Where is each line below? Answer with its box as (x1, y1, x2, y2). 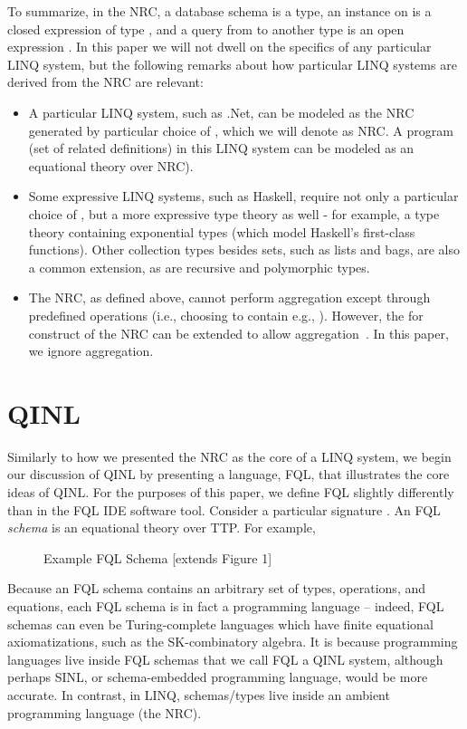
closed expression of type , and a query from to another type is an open (7, 19, 405, 38)
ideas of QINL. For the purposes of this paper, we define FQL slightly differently (7, 483, 454, 501)
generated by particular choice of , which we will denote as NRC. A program (28, 120, 453, 139)
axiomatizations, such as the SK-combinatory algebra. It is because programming (7, 632, 458, 651)
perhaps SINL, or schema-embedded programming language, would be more (7, 667, 428, 686)
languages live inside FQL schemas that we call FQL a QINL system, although (7, 649, 443, 668)
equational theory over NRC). (28, 156, 194, 175)
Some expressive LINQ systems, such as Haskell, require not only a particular (28, 187, 459, 206)
